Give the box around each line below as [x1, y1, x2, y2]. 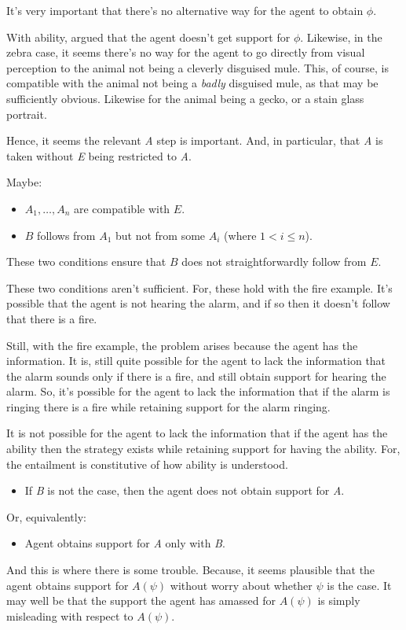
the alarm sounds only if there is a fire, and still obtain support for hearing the [6, 367, 386, 384]
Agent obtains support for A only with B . [24, 535, 225, 551]
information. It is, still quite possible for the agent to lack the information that [6, 352, 386, 369]
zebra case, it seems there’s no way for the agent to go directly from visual [6, 44, 365, 61]
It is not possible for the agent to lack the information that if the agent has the [6, 425, 388, 441]
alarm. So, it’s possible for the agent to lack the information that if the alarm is [6, 383, 390, 400]
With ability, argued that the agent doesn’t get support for [6, 28, 291, 45]
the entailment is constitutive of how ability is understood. [6, 455, 288, 472]
